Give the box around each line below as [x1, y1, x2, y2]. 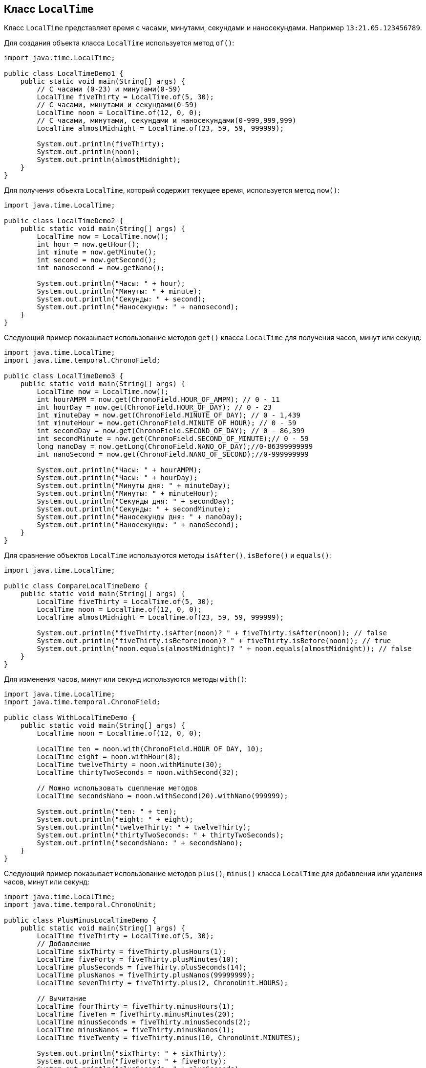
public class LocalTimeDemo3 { [4, 372, 124, 380]
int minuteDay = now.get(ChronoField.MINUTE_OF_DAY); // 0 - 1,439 [37, 411, 300, 419]
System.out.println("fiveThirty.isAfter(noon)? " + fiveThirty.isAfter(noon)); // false [37, 629, 387, 637]
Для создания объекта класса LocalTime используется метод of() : [4, 39, 234, 47]
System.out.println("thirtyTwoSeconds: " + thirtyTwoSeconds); [37, 831, 284, 839]
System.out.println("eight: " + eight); [37, 815, 193, 824]
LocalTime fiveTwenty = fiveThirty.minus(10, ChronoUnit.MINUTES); [37, 1034, 300, 1042]
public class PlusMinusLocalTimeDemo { [4, 916, 156, 925]
